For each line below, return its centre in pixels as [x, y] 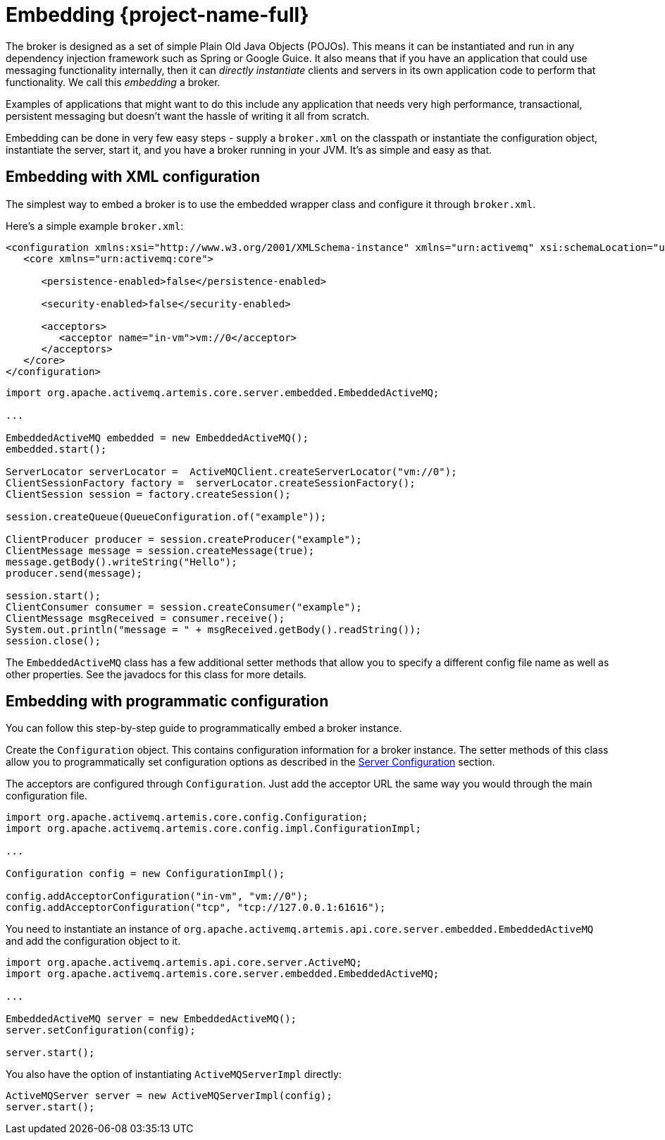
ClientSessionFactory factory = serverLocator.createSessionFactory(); [211, 483]
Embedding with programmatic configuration [167, 701]
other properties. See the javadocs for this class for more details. [156, 674]
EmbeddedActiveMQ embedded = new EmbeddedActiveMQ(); [157, 437]
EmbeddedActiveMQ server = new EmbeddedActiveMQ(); [151, 1019]
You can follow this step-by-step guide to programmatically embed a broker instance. [204, 728]
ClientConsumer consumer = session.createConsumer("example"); [184, 607]
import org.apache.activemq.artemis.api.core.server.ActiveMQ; [184, 963]
